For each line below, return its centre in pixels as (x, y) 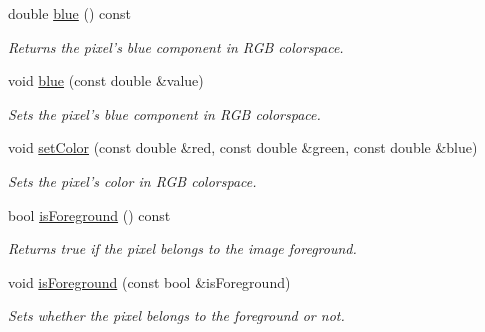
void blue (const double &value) (106, 80)
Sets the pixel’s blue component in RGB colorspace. (164, 113)
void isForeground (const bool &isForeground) (149, 281)
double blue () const (69, 13)
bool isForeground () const (89, 214)
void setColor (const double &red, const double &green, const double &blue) (243, 147)
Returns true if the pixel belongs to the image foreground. (182, 248)
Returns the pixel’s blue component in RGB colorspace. (176, 46)
